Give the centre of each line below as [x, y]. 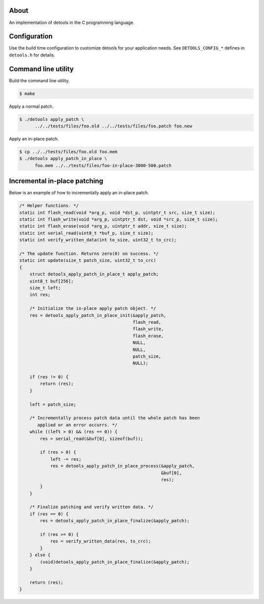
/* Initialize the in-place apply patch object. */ [93, 309]
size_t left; [45, 288]
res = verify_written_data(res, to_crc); [100, 541]
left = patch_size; [53, 404]
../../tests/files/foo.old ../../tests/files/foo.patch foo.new [114, 126]
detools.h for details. [32, 55]
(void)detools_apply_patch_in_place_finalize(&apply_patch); [115, 562]
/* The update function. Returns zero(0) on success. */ [89, 254]
